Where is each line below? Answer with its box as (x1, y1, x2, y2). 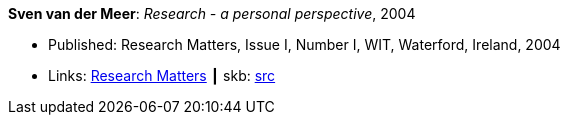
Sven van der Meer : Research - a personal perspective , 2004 (8, 5, 416, 22)
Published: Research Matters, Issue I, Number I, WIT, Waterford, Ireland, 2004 (48, 36, 561, 53)
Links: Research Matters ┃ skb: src (48, 67, 276, 84)
